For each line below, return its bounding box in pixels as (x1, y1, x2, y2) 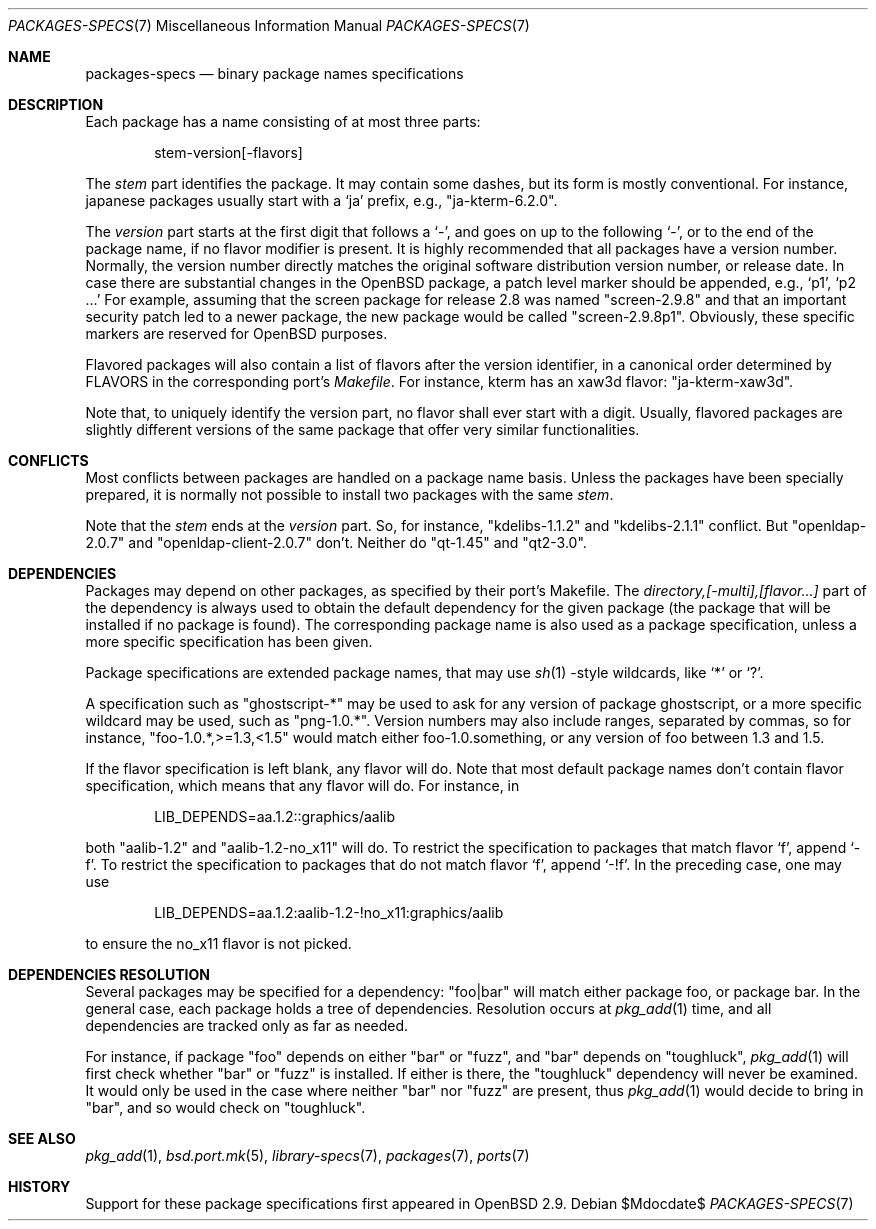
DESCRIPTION (8, 96, 104, 113)
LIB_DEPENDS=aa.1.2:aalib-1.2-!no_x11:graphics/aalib (154, 904, 504, 921)
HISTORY (8, 1178, 71, 1195)
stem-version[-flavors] (154, 144, 303, 161)
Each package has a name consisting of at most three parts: (85, 113, 481, 130)
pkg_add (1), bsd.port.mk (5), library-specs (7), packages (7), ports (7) (85, 1147, 530, 1164)
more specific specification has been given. (85, 633, 373, 650)
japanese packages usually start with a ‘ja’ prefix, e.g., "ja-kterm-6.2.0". (85, 192, 558, 209)
